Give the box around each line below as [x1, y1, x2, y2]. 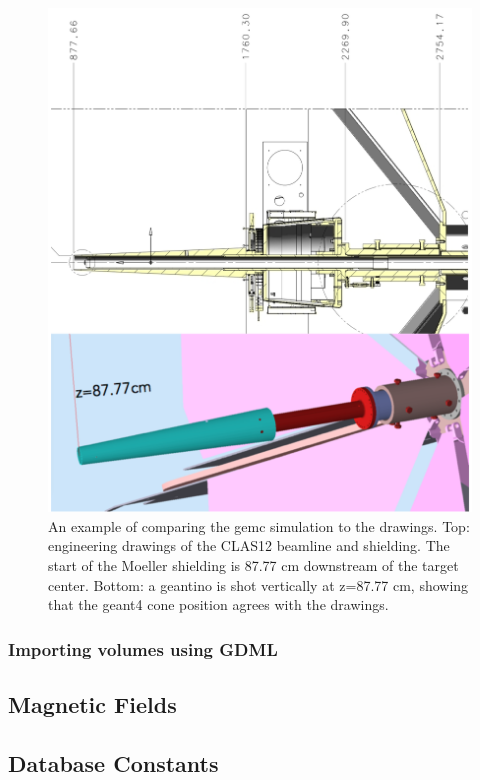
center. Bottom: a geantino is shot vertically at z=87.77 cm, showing [48, 574, 469, 595]
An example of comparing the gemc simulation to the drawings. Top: [48, 515, 470, 536]
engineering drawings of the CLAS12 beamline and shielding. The [48, 535, 450, 556]
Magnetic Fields [8, 689, 177, 720]
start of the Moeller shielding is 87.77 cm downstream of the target [48, 555, 459, 576]
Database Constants [8, 747, 219, 778]
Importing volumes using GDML [8, 636, 278, 661]
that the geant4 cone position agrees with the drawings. [48, 594, 389, 615]
